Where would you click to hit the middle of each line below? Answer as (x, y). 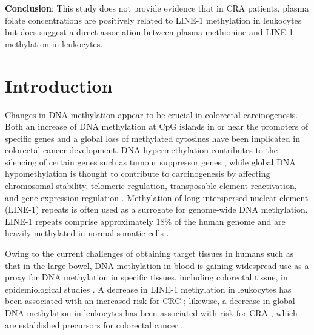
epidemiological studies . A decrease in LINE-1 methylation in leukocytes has (148, 289)
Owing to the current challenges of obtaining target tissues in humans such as (149, 254)
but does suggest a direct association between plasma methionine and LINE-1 (149, 32)
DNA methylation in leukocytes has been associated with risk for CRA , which (151, 313)
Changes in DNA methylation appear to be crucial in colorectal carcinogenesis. (152, 114)
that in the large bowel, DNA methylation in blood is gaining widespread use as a (157, 265)
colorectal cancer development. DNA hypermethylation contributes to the (141, 150)
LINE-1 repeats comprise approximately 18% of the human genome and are (145, 221)
